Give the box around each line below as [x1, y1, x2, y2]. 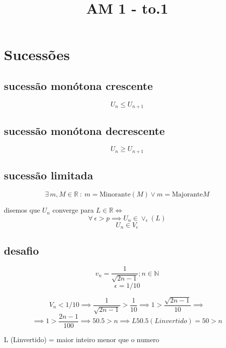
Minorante [99, 191, 131, 198]
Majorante [172, 191, 203, 198]
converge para [52, 205, 94, 215]
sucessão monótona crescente [4, 78, 153, 93]
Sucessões [4, 44, 70, 65]
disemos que [4, 205, 40, 215]
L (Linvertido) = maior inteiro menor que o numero [4, 334, 159, 345]
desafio [4, 242, 39, 258]
